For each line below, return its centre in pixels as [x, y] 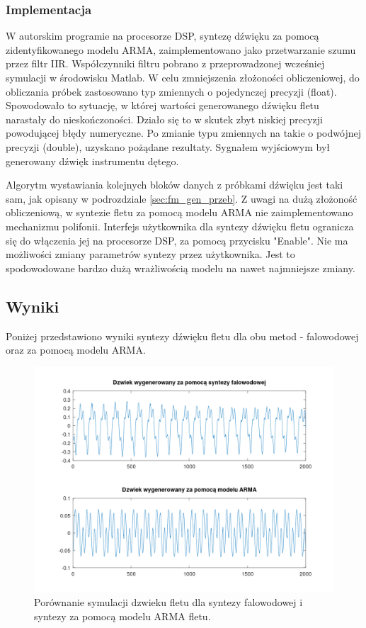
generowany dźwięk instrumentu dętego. [92, 161]
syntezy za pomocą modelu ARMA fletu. [122, 616]
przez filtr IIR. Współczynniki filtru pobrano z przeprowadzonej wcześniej [165, 63]
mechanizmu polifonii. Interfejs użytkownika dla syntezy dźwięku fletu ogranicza [180, 226]
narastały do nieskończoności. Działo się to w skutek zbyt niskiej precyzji [164, 119]
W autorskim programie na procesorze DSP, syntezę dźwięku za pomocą [162, 36]
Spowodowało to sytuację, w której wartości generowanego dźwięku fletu [162, 105]
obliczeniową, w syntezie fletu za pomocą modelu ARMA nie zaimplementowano [179, 212]
